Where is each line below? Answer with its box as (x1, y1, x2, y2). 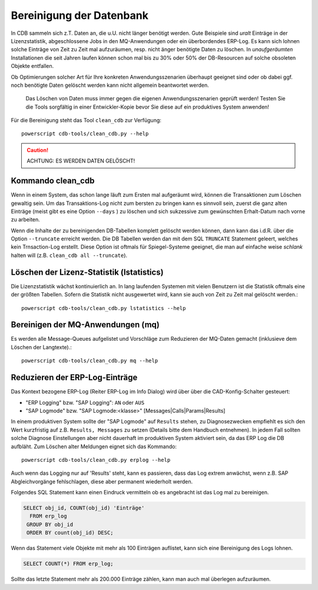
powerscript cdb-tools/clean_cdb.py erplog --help (21, 457, 171, 463)
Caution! (26, 146, 49, 154)
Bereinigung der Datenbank (11, 9, 148, 22)
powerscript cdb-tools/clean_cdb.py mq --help (21, 357, 158, 364)
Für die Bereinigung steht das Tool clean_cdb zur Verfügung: (11, 117, 162, 124)
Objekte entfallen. (11, 63, 54, 70)
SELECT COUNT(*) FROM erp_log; (23, 560, 114, 567)
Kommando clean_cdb (11, 176, 95, 186)
